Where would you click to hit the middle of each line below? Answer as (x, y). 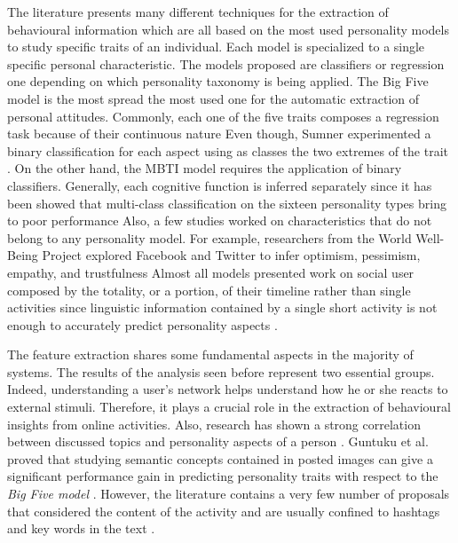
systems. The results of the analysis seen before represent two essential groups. (221, 371)
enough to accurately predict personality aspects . (142, 324)
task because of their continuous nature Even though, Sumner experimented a (219, 134)
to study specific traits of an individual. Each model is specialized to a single (216, 47)
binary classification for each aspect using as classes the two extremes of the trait (228, 150)
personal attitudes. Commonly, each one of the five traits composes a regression (223, 116)
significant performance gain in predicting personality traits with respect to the (223, 476)
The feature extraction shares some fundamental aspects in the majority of (210, 354)
